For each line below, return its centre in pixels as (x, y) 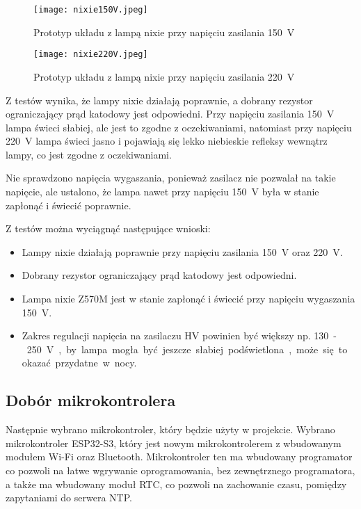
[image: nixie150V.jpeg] (91, 10)
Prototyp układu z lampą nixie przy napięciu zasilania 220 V (164, 76)
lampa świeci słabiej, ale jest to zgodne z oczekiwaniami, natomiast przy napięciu (179, 127)
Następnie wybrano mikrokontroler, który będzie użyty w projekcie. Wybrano (170, 429)
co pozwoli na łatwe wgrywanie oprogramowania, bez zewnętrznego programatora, (180, 470)
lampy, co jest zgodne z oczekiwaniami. (89, 154)
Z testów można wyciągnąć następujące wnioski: (108, 228)
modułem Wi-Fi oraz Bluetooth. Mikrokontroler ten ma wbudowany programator (179, 457)
